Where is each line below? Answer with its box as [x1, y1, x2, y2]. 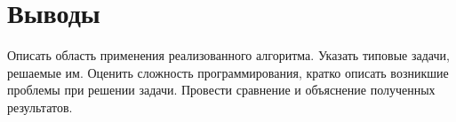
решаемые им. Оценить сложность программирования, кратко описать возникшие [7, 63, 449, 81]
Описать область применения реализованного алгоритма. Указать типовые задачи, [7, 46, 450, 65]
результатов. [7, 97, 73, 116]
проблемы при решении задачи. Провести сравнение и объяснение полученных [7, 80, 436, 99]
